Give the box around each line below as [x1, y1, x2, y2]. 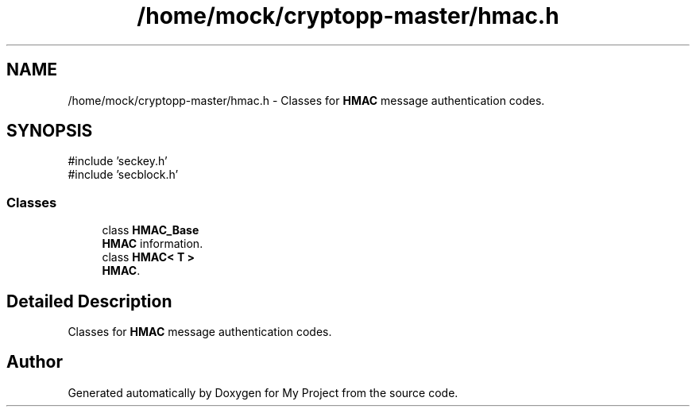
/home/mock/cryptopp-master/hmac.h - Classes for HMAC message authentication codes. [68, 93, 545, 107]
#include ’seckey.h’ [68, 154, 168, 168]
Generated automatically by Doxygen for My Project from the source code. [68, 385, 458, 399]
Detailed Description [6, 291, 172, 311]
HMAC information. [102, 237, 203, 251]
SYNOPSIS [6, 121, 93, 141]
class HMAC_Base [102, 223, 199, 237]
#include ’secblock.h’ [68, 168, 179, 182]
